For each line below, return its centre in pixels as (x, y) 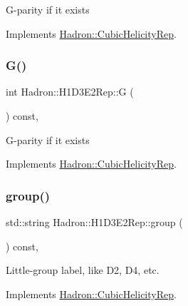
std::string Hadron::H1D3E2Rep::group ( (94, 222)
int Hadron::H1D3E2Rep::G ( (70, 92)
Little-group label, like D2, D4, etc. (83, 270)
